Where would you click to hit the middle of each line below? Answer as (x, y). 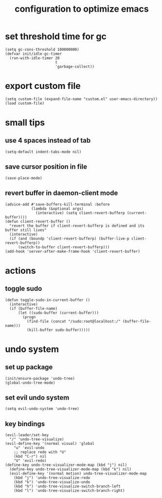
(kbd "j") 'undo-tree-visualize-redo (52, 478)
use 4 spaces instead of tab (48, 141)
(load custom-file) (25, 103)
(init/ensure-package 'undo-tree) (40, 378)
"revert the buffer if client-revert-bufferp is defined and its (77, 226)
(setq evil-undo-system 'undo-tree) (42, 409)
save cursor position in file (46, 167)
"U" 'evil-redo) (30, 461)
